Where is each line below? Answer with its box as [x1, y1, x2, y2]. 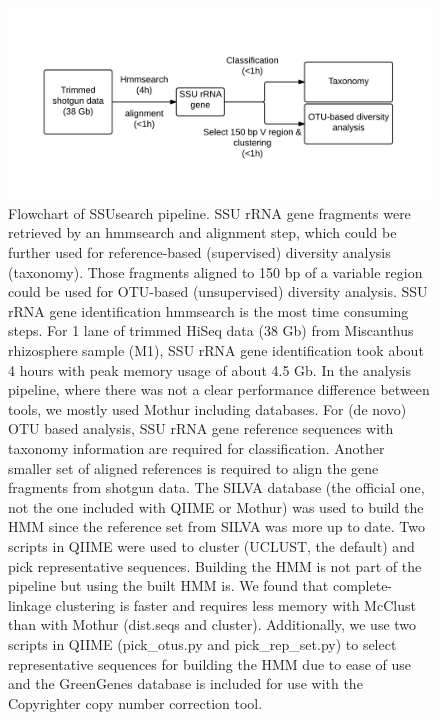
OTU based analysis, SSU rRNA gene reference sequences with [8, 418, 394, 439]
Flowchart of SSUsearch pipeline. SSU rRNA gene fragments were [8, 202, 411, 223]
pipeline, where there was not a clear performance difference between [8, 379, 430, 400]
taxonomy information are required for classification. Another [8, 438, 385, 459]
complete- [332, 575, 393, 596]
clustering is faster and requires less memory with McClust [55, 594, 416, 615]
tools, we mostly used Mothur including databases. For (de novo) [8, 398, 407, 419]
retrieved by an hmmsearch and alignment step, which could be [8, 222, 397, 243]
